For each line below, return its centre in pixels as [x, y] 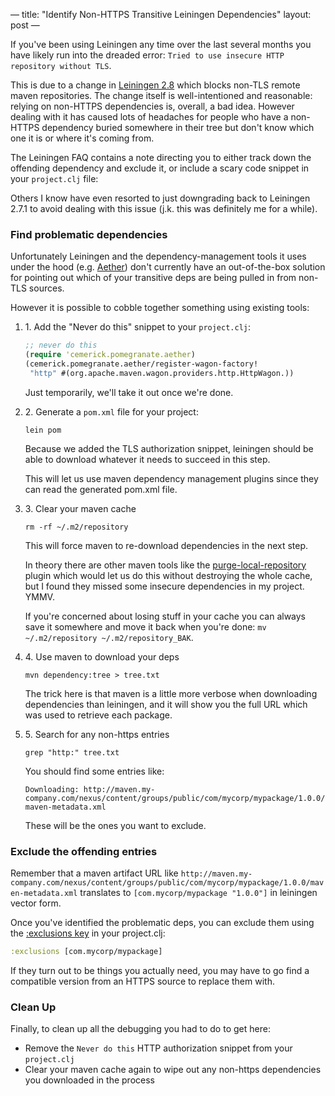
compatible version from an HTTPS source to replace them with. [142, 981]
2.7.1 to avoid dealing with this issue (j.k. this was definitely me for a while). [164, 208]
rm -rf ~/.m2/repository [76, 527]
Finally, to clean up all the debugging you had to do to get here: [140, 1029]
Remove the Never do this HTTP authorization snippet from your [158, 1048]
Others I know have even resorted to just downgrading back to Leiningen [160, 198]
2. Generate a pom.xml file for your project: [111, 411]
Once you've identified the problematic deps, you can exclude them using [162, 923]
